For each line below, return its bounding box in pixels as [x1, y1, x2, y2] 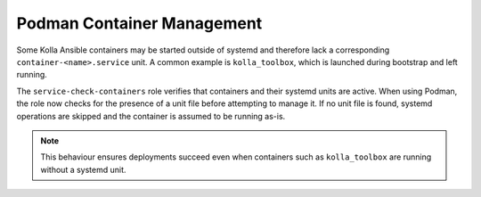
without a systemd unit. [40, 164, 126, 175]
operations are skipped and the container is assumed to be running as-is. [16, 111, 286, 121]
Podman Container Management [16, 13, 263, 33]
